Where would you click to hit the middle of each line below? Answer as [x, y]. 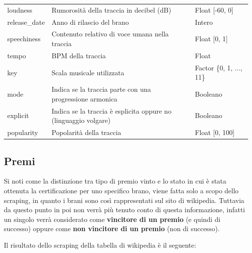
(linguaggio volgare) [81, 120]
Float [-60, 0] [214, 9]
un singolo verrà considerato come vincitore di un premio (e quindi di [112, 219]
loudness [20, 9]
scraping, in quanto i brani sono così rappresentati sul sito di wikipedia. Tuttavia [124, 200]
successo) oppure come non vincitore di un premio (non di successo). [112, 228]
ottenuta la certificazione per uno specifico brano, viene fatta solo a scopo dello [121, 190]
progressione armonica [85, 98]
